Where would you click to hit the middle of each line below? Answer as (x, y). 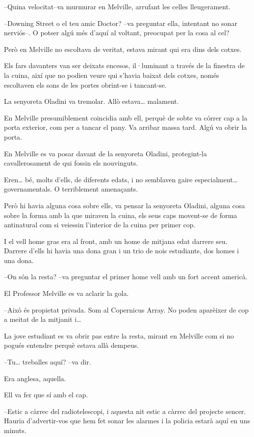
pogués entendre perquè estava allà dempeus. (72, 345)
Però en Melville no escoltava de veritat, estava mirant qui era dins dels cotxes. (123, 49)
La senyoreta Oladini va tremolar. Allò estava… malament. (91, 101)
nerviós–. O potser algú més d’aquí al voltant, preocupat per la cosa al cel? (117, 33)
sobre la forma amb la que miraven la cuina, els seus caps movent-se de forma (121, 215)
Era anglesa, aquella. (35, 378)
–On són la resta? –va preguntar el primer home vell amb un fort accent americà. (126, 277)
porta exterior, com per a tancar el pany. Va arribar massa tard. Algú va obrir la (126, 127)
